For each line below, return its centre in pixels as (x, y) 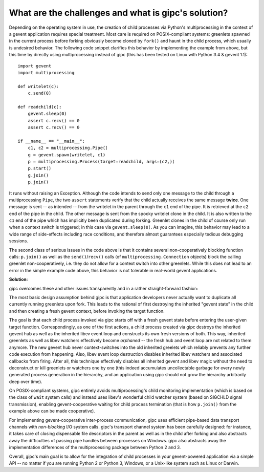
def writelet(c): (38, 86)
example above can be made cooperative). (52, 411)
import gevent (34, 66)
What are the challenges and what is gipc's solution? (119, 13)
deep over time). (26, 382)
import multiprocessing (46, 73)
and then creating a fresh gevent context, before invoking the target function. (87, 311)
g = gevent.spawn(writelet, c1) (66, 155)
